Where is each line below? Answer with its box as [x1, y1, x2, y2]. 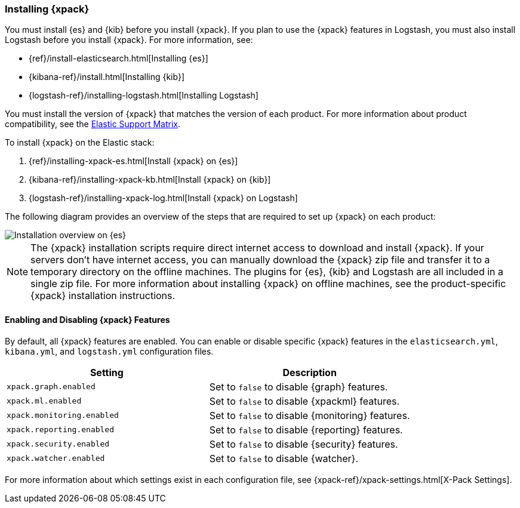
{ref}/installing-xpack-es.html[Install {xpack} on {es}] [29, 156, 238, 167]
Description [282, 366, 337, 378]
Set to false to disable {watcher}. [209, 452, 359, 464]
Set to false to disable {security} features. [209, 438, 398, 450]
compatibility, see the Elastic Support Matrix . [5, 119, 180, 130]
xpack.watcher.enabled [7, 454, 105, 463]
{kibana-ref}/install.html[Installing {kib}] [29, 72, 185, 82]
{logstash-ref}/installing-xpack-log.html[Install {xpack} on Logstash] [29, 193, 298, 204]
